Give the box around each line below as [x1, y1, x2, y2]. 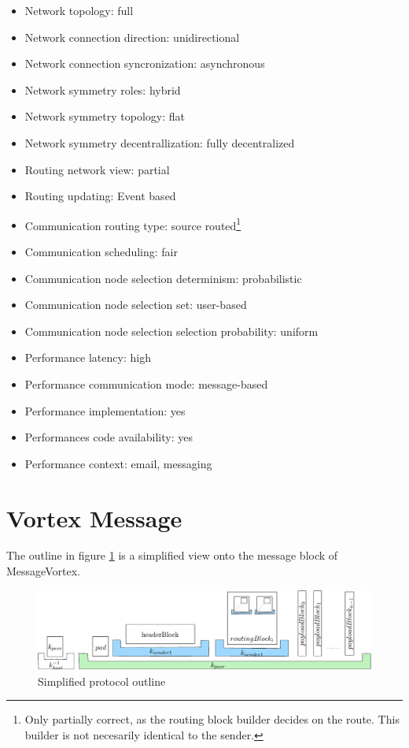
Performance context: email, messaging [24, 455, 212, 471]
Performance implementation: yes [24, 402, 186, 419]
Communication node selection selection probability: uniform [24, 322, 319, 339]
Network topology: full [24, 2, 134, 18]
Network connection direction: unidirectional [24, 28, 240, 45]
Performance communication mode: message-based [24, 375, 268, 392]
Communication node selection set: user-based [24, 296, 247, 313]
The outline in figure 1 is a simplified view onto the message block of [6, 547, 338, 564]
